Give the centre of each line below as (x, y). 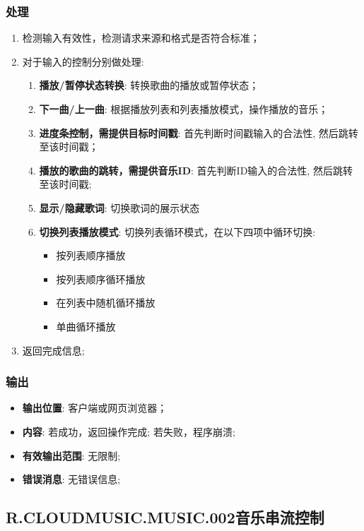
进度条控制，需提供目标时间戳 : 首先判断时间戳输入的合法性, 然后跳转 (199, 132)
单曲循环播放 (86, 326)
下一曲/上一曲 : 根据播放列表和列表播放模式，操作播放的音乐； (184, 109)
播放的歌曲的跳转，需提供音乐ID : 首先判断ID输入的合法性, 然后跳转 (196, 170)
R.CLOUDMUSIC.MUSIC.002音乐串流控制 (165, 517)
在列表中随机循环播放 (106, 303)
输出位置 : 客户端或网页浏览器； (95, 408)
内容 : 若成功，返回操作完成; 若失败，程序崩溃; (129, 431)
